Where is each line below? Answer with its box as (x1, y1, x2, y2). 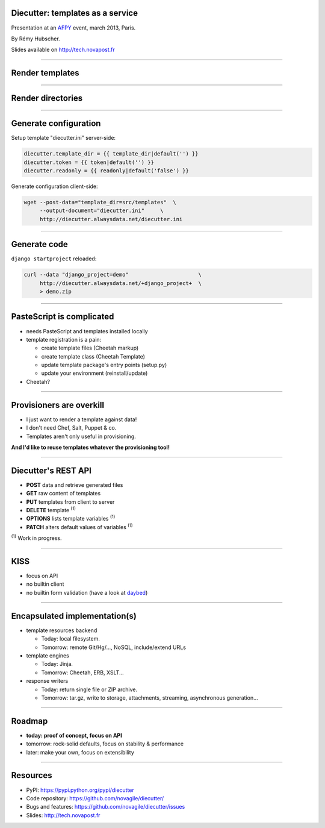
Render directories (11, 93, 83, 104)
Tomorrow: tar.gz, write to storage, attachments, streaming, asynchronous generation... (41, 694, 258, 701)
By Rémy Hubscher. (11, 35, 60, 42)
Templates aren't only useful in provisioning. (26, 433, 137, 440)
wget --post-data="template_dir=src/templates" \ (23, 199, 177, 205)
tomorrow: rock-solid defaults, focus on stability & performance (26, 740, 184, 747)
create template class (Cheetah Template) (41, 353, 146, 360)
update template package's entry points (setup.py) (41, 362, 167, 369)
